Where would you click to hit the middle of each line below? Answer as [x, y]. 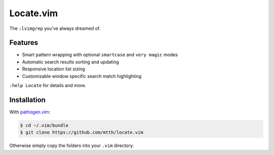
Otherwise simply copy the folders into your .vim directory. [72, 146]
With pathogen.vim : [30, 112]
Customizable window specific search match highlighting [82, 76]
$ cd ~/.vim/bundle [44, 125]
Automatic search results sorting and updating [71, 62]
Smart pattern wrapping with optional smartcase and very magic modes [100, 55]
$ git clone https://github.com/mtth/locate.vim [82, 132]
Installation [27, 100]
